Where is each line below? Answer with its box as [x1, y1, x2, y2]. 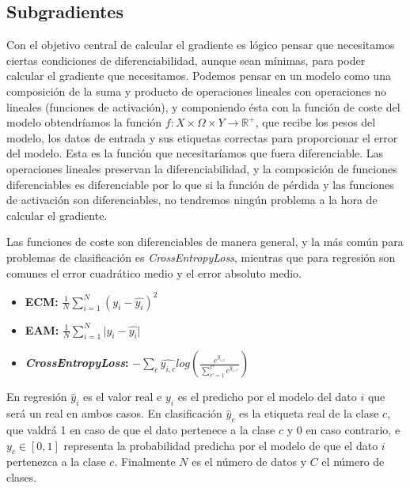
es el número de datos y [192, 453, 307, 470]
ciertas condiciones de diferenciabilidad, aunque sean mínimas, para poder [6, 51, 366, 68]
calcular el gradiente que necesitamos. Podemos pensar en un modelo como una [6, 67, 391, 84]
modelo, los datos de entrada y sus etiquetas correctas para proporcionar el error [6, 129, 398, 146]
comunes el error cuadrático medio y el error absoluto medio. [6, 264, 302, 281]
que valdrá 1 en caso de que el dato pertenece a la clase [6, 422, 275, 437]
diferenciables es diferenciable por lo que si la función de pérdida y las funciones [6, 176, 394, 192]
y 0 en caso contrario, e [287, 422, 401, 437]
